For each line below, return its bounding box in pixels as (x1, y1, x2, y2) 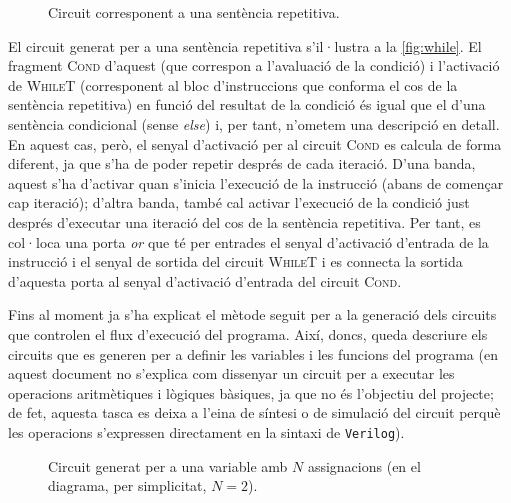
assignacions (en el (307, 455, 421, 476)
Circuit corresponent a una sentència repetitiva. (48, 2, 340, 22)
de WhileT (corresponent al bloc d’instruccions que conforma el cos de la (8, 74, 458, 95)
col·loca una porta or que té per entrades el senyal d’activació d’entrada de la (8, 231, 489, 252)
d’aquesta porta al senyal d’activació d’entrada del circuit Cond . (8, 270, 402, 291)
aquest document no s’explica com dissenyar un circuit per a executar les (8, 363, 455, 384)
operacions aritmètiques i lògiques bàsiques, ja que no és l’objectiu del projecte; (8, 382, 494, 403)
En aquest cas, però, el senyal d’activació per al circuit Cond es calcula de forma (8, 133, 502, 154)
